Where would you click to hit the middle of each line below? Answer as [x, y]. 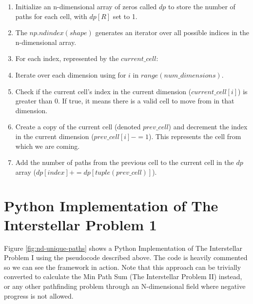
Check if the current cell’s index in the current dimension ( [103, 91]
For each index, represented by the [67, 58]
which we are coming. [48, 146]
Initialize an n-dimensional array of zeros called [86, 6]
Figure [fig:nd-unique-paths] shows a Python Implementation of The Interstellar [123, 248]
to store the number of [202, 6]
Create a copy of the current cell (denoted [78, 127]
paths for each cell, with [51, 16]
